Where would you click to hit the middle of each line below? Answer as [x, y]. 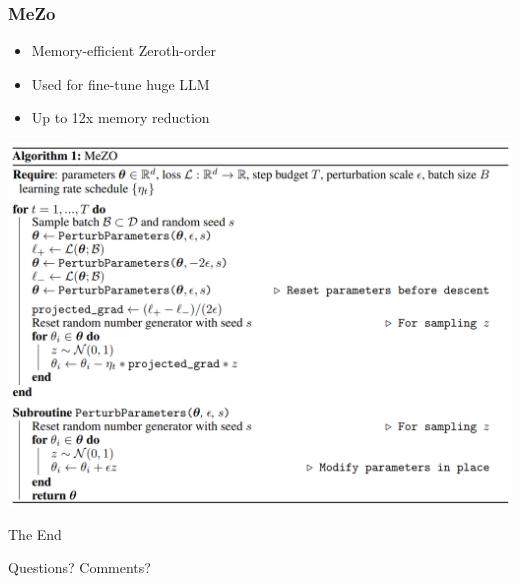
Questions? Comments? [79, 567]
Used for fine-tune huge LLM [120, 83]
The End [35, 533]
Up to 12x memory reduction [120, 117]
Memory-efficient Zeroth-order [123, 50]
